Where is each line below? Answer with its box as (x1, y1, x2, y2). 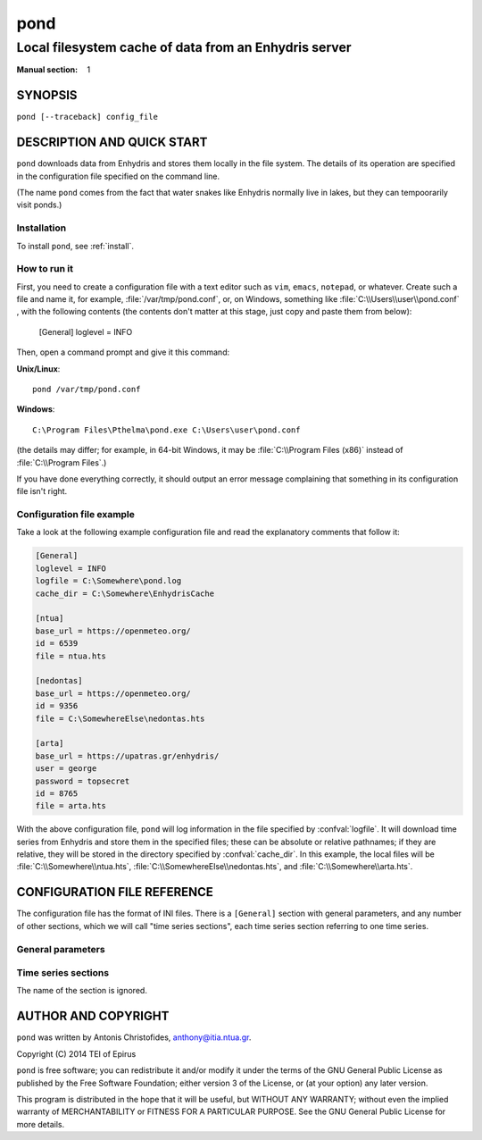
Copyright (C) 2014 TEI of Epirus (16, 1048, 137, 1059)
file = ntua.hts (35, 650, 107, 661)
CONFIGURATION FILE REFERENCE (16, 884, 214, 900)
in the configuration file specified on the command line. (16, 171, 220, 181)
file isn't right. (16, 486, 68, 497)
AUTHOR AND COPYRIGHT (16, 1009, 170, 1024)
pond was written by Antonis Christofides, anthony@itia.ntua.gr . (16, 1032, 252, 1043)
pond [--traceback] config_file (16, 112, 158, 122)
